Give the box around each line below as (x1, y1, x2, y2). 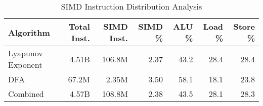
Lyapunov (8, 47, 43, 59)
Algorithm (8, 26, 50, 38)
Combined (8, 88, 44, 99)
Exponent (8, 59, 42, 70)
